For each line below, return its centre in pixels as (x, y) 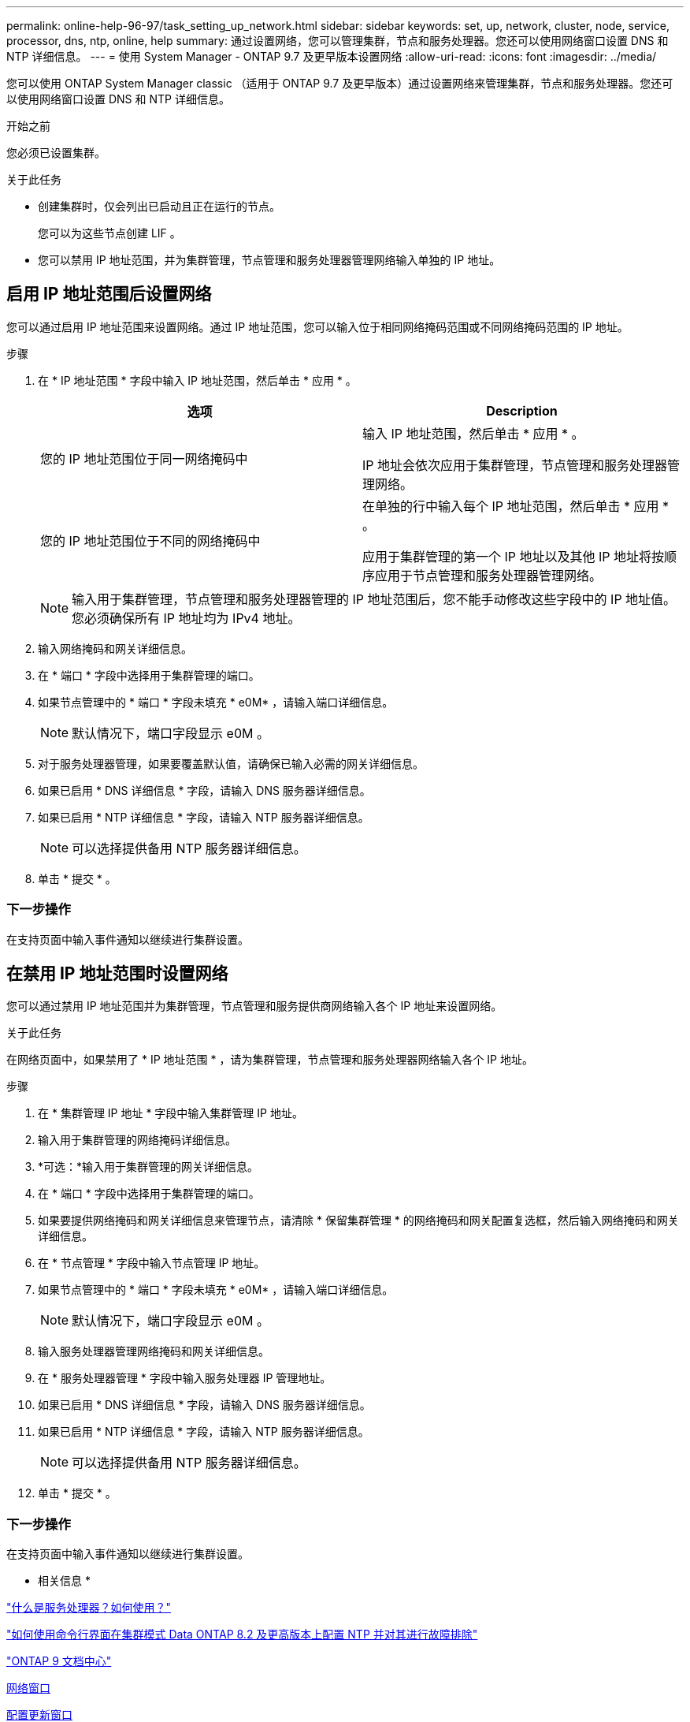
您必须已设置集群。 (56, 153)
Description (522, 410)
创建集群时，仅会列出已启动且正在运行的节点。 (159, 206)
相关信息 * (64, 1581)
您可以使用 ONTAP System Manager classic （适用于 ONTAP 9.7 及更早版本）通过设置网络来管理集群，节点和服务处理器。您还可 (340, 83)
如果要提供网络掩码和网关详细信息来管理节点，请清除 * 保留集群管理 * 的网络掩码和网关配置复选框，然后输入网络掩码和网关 (358, 1221)
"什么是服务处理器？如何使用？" (89, 1608)
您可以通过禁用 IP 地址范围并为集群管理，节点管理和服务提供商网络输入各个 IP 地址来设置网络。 (254, 1006)
